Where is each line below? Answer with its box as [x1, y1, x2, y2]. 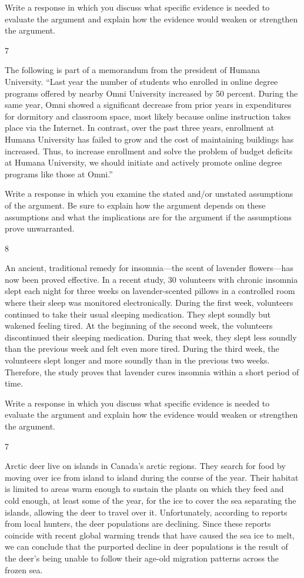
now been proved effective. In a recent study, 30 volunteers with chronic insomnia [5, 273, 298, 285]
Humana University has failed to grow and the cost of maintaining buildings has [5, 133, 294, 145]
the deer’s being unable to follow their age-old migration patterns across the [5, 551, 279, 564]
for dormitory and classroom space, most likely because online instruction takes [5, 110, 291, 122]
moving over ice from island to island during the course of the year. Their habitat [5, 471, 299, 483]
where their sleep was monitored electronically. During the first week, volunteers [5, 296, 293, 309]
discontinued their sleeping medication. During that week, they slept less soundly [5, 331, 297, 343]
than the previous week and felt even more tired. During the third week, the [5, 342, 279, 355]
